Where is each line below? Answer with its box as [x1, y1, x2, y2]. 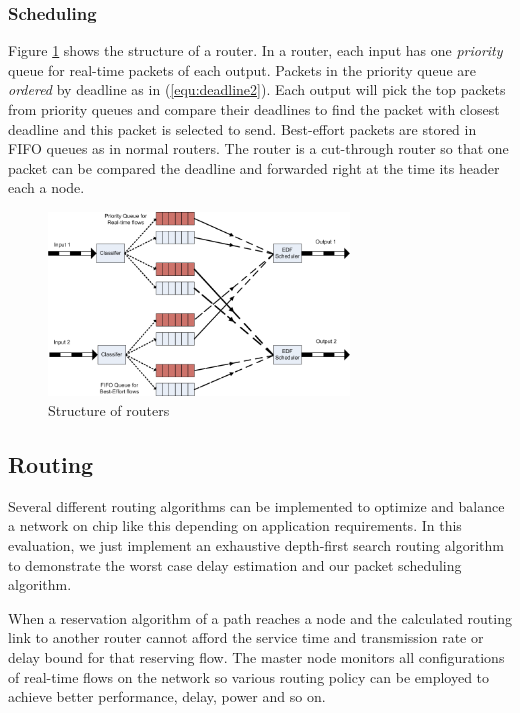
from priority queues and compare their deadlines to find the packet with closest [8, 99, 500, 119]
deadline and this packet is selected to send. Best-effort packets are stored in [8, 118, 477, 139]
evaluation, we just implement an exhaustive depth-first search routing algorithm [8, 535, 504, 556]
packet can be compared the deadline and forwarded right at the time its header [8, 157, 500, 178]
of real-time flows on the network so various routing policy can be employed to [8, 666, 490, 687]
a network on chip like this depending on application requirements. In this [8, 515, 462, 536]
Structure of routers [48, 400, 170, 421]
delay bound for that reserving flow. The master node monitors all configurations [8, 647, 505, 668]
